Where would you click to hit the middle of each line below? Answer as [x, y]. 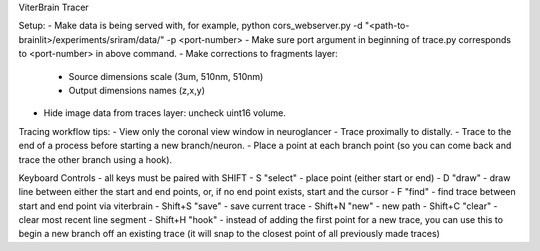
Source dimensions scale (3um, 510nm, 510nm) [166, 76]
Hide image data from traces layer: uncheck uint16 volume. [165, 113]
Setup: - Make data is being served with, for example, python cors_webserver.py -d [191, 26]
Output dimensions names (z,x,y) [136, 90]
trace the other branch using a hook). [95, 159]
